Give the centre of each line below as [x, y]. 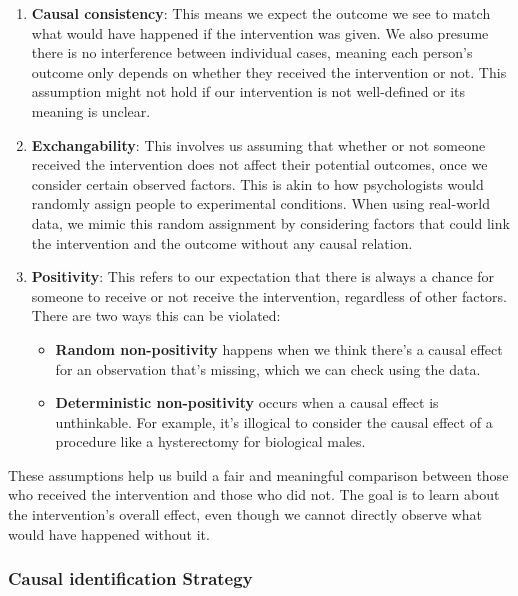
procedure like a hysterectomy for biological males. [210, 441]
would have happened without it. [109, 533]
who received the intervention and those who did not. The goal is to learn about [254, 494]
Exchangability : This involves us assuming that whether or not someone [258, 144]
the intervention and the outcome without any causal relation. [222, 242]
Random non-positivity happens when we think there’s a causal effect [279, 348]
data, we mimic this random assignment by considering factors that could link [270, 222]
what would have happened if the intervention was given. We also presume [260, 32]
